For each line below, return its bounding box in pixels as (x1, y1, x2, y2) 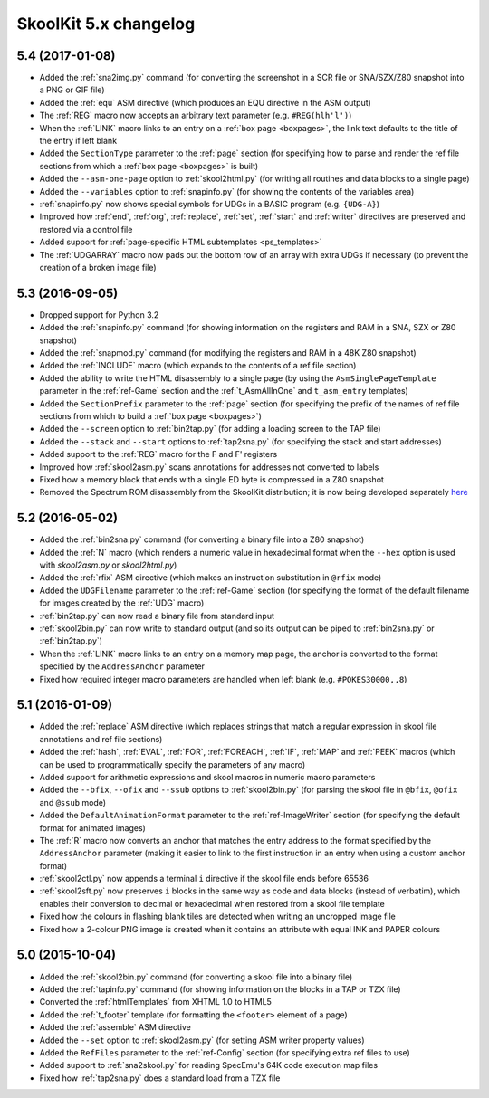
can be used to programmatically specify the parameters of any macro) (39, 759, 306, 769)
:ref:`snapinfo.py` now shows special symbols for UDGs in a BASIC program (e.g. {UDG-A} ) (39, 198, 380, 209)
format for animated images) (39, 822, 147, 833)
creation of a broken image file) (39, 262, 158, 272)
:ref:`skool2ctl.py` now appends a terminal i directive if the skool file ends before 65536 (39, 874, 369, 884)
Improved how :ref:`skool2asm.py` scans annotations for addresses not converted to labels (39, 462, 379, 473)
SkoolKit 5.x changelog (16, 14, 196, 33)
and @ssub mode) (39, 797, 107, 807)
